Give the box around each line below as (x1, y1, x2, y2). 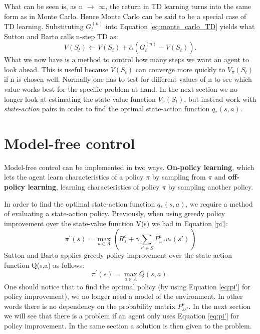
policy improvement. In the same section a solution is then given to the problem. (4, 320, 252, 331)
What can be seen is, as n (4, 1, 83, 11)
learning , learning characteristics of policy (28, 182, 160, 192)
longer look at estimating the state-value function (4, 93, 156, 104)
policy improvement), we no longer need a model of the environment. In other (4, 291, 243, 301)
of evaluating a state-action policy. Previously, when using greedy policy (4, 208, 225, 219)
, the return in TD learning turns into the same (105, 1, 251, 11)
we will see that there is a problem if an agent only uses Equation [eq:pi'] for (4, 310, 239, 321)
